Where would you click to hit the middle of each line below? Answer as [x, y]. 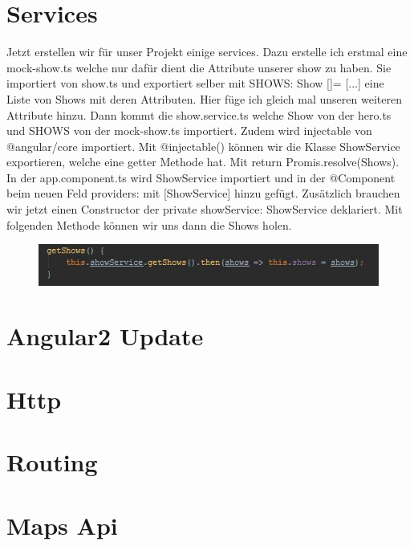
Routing [52, 462]
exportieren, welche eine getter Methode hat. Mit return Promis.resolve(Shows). [203, 162]
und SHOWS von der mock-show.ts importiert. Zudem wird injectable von [189, 130]
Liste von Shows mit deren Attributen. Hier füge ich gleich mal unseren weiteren [204, 98]
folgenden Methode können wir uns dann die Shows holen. [149, 224]
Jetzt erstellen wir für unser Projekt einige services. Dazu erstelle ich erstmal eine [207, 52]
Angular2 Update [105, 336]
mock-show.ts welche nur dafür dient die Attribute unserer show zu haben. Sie [199, 67]
